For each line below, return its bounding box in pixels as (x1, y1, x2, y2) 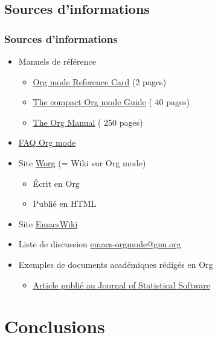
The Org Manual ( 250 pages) (33, 115, 143, 128)
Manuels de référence (18, 55, 96, 67)
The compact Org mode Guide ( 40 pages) (33, 96, 190, 108)
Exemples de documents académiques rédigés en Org (18, 258, 213, 270)
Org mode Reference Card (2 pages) (33, 75, 167, 88)
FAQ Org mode (18, 136, 76, 149)
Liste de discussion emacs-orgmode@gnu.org (18, 238, 181, 250)
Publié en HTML (33, 197, 97, 210)
